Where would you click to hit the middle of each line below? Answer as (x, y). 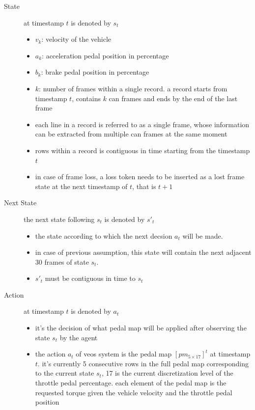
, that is (144, 186)
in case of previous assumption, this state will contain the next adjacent (143, 252)
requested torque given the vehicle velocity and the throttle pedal (134, 392)
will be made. (203, 235)
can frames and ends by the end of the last (173, 98)
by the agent (79, 337)
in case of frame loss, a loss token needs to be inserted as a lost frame (140, 177)
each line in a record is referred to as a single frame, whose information (142, 124)
